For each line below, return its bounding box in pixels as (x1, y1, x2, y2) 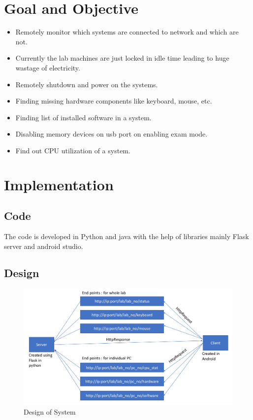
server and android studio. (4, 241, 83, 251)
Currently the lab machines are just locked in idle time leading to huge (15, 53, 229, 63)
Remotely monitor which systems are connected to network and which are (15, 27, 239, 37)
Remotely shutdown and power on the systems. (15, 79, 158, 89)
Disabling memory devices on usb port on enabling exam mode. (15, 129, 208, 139)
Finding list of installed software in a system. (15, 112, 152, 122)
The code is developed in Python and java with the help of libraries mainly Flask (4, 231, 249, 242)
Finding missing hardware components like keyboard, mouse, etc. (15, 96, 212, 106)
